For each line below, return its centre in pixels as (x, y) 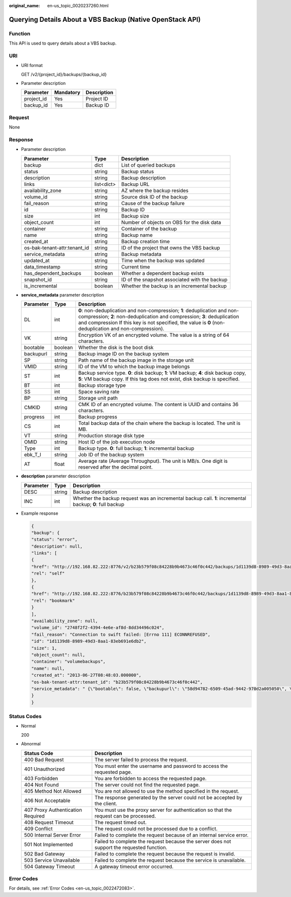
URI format (32, 65)
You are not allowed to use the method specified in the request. (167, 791)
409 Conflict (38, 829)
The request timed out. (121, 822)
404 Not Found (41, 785)
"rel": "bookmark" (53, 600)
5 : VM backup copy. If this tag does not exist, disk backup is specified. (159, 379)
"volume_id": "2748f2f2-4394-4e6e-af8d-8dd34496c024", (98, 628)
